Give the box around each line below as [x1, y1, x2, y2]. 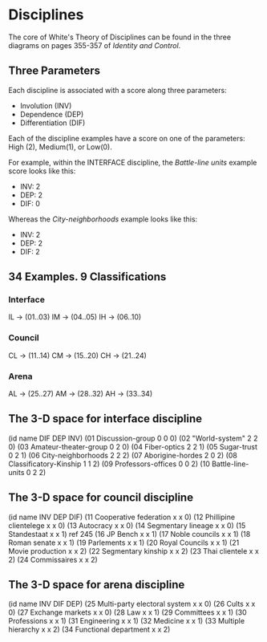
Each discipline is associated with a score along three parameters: [8, 85, 227, 95]
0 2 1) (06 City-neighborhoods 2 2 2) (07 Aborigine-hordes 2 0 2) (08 [8, 450, 238, 460]
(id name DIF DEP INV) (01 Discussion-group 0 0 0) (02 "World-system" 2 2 [8, 433, 258, 443]
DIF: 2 [19, 246, 40, 256]
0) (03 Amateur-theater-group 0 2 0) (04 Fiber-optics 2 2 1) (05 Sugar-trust [8, 441, 258, 451]
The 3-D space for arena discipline [8, 578, 185, 591]
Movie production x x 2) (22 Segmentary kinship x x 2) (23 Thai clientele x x [8, 546, 259, 555]
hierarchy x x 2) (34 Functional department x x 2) [8, 624, 171, 635]
